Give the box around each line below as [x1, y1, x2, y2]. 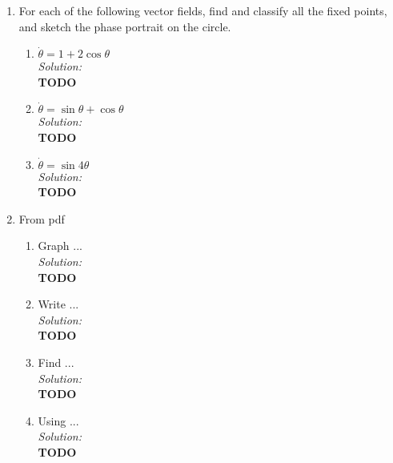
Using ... [38, 412, 79, 429]
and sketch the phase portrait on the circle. [18, 18, 231, 34]
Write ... [38, 296, 79, 312]
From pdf [18, 210, 65, 227]
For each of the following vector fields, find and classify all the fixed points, [18, 2, 387, 18]
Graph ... [38, 237, 82, 254]
